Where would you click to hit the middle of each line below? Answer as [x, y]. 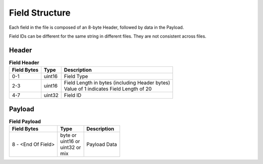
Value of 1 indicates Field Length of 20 [108, 89]
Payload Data [102, 144]
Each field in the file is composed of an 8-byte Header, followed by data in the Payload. [96, 27]
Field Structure [40, 13]
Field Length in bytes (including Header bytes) [117, 83]
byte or [68, 135]
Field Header [24, 62]
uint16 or [70, 142]
